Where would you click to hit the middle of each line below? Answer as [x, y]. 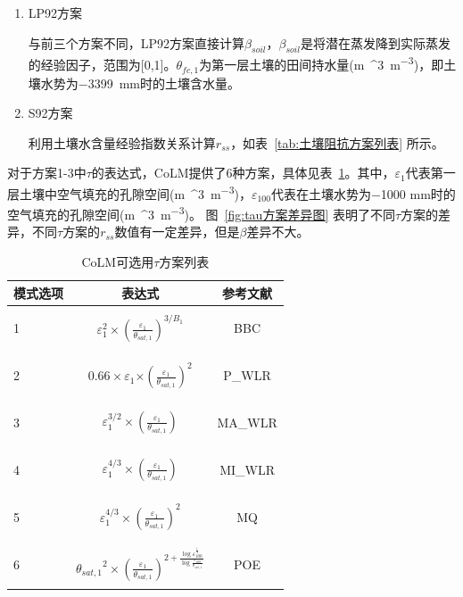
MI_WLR [247, 469]
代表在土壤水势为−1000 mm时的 [363, 193]
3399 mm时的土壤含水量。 [164, 83]
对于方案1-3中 [47, 173]
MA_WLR [247, 423]
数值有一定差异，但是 [177, 232]
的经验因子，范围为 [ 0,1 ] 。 [102, 65]
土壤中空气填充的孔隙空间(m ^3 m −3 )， [135, 192]
